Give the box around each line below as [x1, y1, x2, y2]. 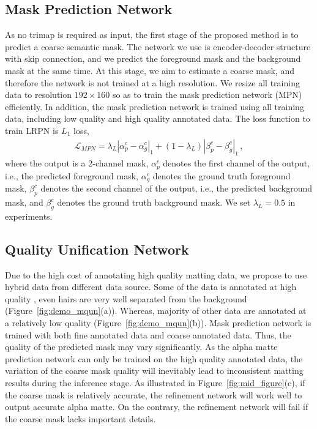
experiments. [5, 209, 53, 222]
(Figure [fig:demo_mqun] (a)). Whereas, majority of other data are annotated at [5, 304, 307, 317]
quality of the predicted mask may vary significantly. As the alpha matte [5, 340, 278, 353]
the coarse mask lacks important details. [5, 412, 156, 425]
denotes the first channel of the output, [163, 157, 310, 170]
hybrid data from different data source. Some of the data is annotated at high [5, 280, 297, 293]
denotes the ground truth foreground [152, 169, 291, 182]
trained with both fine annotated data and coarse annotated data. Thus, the [5, 328, 291, 341]
